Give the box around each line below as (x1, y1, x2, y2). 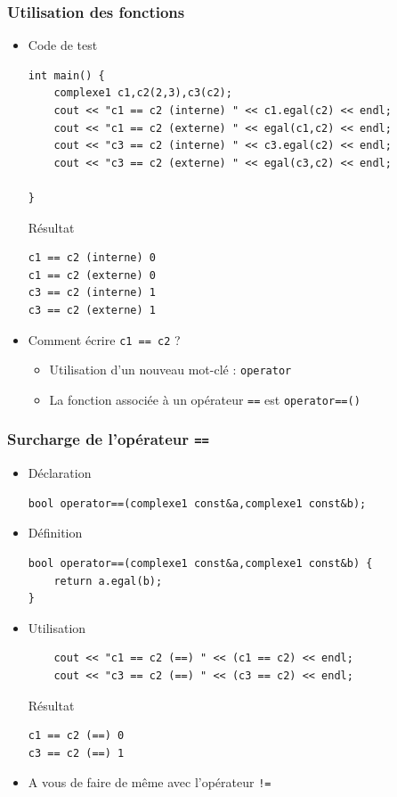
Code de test (28, 36, 98, 54)
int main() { (28, 69, 105, 82)
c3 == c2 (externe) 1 (28, 303, 156, 316)
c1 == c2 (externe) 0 (28, 268, 156, 282)
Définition (28, 523, 83, 542)
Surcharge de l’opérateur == (7, 428, 209, 450)
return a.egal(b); (53, 574, 163, 587)
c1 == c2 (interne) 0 (28, 251, 156, 265)
